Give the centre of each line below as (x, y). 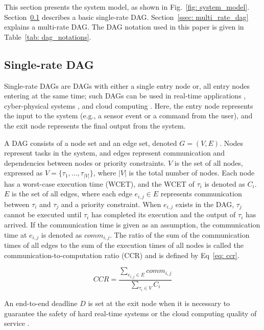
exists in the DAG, (205, 204)
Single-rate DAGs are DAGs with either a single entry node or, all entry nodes (127, 85)
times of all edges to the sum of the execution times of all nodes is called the (124, 245)
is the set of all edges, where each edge (72, 194)
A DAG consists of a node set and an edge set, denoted (91, 143)
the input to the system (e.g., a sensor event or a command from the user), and (128, 116)
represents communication (201, 194)
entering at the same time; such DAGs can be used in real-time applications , (125, 96)
